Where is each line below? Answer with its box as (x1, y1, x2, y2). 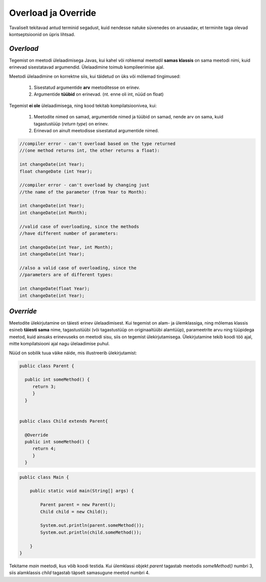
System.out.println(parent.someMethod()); (40, 523, 145, 528)
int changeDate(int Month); (19, 210, 87, 216)
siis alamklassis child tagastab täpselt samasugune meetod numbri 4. (9, 570, 150, 576)
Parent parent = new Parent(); (40, 502, 116, 508)
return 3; (32, 384, 56, 389)
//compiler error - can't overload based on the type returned (19, 141, 176, 146)
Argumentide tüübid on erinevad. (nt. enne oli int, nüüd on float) (33, 91, 164, 97)
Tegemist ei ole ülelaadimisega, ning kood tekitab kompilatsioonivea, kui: (9, 103, 157, 109)
